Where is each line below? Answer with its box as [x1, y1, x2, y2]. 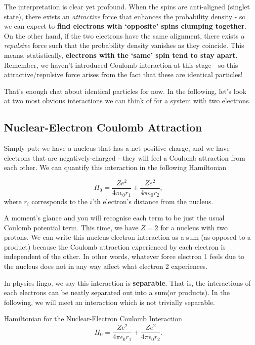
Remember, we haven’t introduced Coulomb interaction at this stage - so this [4, 59, 238, 70]
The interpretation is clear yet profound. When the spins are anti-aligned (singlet [4, 1, 250, 11]
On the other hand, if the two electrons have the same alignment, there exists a [4, 30, 245, 41]
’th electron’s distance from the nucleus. [92, 196, 213, 206]
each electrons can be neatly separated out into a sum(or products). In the [4, 287, 230, 298]
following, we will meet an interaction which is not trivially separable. [4, 297, 215, 307]
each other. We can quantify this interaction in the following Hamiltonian [4, 162, 227, 172]
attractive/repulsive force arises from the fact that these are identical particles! [4, 69, 243, 80]
